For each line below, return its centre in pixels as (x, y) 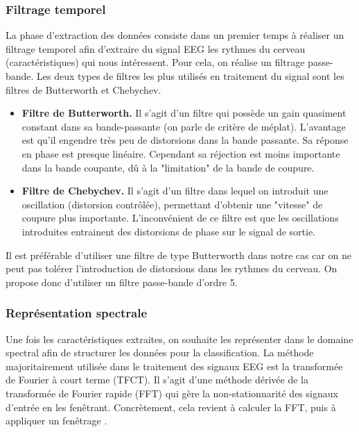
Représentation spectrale (77, 313)
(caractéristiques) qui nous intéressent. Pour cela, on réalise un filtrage (155, 62)
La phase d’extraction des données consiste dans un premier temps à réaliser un (175, 35)
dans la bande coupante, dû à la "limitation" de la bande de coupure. (168, 167)
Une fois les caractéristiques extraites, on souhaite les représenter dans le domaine (179, 339)
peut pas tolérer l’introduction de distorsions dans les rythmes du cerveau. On (172, 268)
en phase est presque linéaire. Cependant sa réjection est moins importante (181, 153)
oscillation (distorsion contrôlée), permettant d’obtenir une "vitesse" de (172, 204)
